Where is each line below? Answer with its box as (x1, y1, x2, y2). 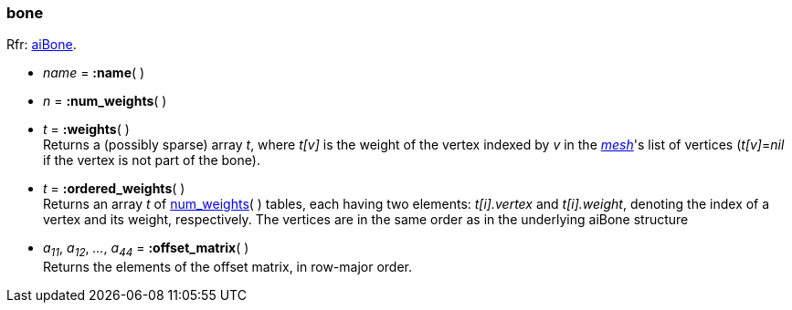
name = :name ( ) (43, 65, 145, 81)
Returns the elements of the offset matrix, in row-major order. (43, 259, 412, 275)
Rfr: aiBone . (6, 36, 77, 53)
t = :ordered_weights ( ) (43, 181, 185, 197)
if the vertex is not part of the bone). (43, 152, 260, 169)
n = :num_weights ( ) (43, 93, 167, 109)
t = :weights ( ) (43, 121, 130, 138)
